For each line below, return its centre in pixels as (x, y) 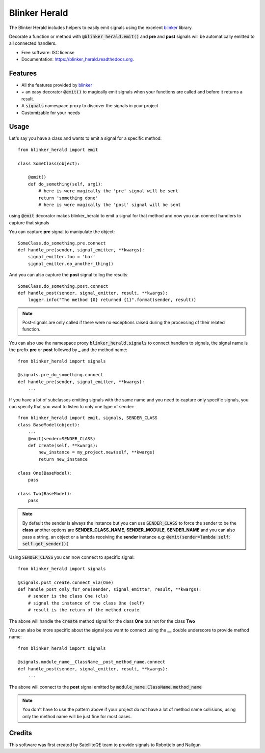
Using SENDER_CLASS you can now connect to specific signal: (72, 557)
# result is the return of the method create (84, 610)
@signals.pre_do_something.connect (61, 375)
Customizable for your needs (51, 113)
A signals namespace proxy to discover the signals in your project (90, 106)
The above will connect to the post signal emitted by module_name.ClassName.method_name (106, 687)
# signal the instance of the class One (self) (86, 603)
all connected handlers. (33, 43)
